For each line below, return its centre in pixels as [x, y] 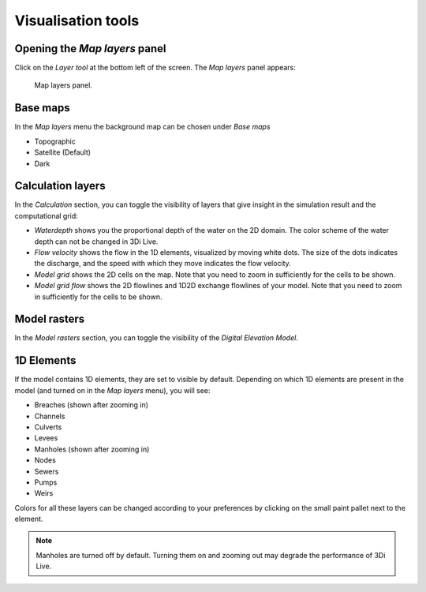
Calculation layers [60, 186]
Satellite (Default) [62, 152]
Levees [46, 438]
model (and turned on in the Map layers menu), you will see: [112, 390]
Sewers [47, 471]
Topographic [55, 141]
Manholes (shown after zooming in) [92, 449]
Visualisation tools [77, 21]
